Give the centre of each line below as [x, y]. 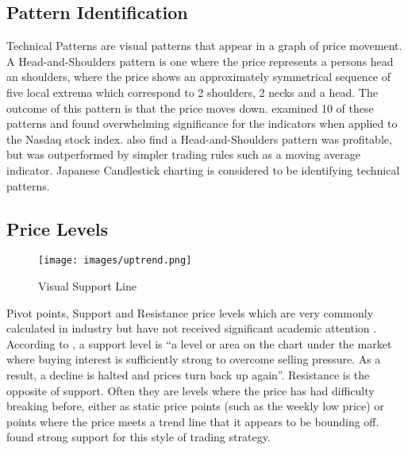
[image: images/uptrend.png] [115, 261]
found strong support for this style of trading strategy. [139, 437]
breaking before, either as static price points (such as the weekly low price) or [195, 406]
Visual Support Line [88, 286]
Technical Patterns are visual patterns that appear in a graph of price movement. [204, 46]
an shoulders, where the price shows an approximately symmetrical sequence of [199, 77]
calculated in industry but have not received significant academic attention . [192, 328]
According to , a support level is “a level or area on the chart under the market [199, 343]
